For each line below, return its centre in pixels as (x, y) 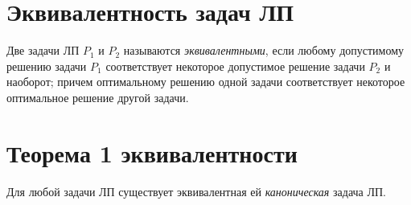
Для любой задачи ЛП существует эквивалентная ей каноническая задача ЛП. (196, 191)
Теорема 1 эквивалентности (152, 152)
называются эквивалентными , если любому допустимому (264, 50)
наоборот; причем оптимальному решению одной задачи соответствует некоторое (206, 82)
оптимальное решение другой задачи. (98, 97)
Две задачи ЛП (43, 50)
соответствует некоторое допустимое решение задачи (235, 66)
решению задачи (47, 66)
